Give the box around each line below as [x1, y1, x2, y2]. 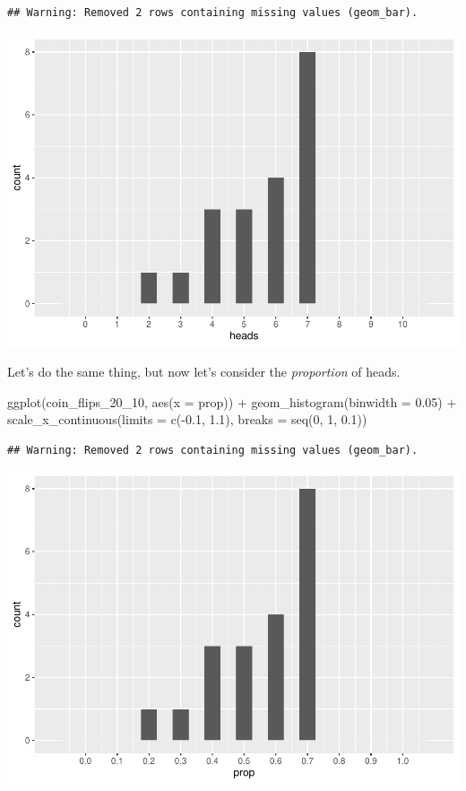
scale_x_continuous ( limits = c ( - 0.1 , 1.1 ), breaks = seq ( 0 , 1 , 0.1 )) [7, 410, 367, 429]
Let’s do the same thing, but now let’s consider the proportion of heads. [7, 362, 401, 381]
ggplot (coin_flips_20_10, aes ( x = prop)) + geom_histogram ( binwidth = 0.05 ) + [7, 392, 457, 411]
